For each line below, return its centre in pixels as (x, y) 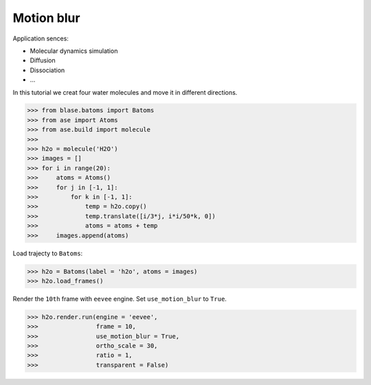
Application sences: (41, 38)
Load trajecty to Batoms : (48, 253)
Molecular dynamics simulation (74, 51)
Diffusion (43, 60)
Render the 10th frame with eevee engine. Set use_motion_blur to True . (120, 299)
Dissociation (47, 70)
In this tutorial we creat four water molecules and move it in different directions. (125, 92)
